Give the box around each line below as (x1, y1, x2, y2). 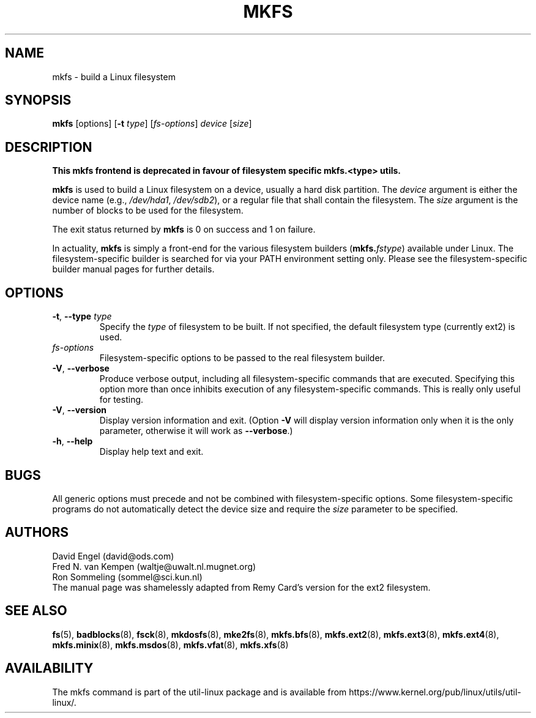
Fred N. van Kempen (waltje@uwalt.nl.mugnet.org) (52, 561, 256, 572)
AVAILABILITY (5, 660, 94, 676)
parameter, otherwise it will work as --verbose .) (99, 425, 293, 436)
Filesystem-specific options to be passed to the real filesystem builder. (99, 353, 385, 364)
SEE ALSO (5, 603, 67, 619)
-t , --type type (52, 311, 112, 322)
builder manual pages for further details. (52, 264, 215, 275)
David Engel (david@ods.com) (52, 550, 174, 561)
